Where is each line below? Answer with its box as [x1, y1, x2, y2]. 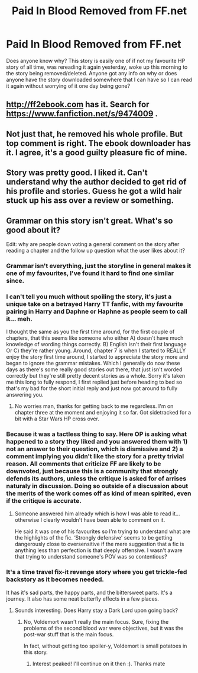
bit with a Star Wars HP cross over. [14, 415, 99, 422]
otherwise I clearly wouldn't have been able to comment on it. [14, 516, 165, 524]
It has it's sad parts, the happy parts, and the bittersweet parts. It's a [6, 589, 173, 596]
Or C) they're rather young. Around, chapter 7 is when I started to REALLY [6, 347, 186, 354]
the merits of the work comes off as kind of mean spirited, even [6, 489, 191, 497]
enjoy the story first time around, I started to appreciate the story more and [6, 353, 189, 361]
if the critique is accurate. [6, 497, 82, 505]
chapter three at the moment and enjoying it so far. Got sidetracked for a [14, 409, 191, 416]
